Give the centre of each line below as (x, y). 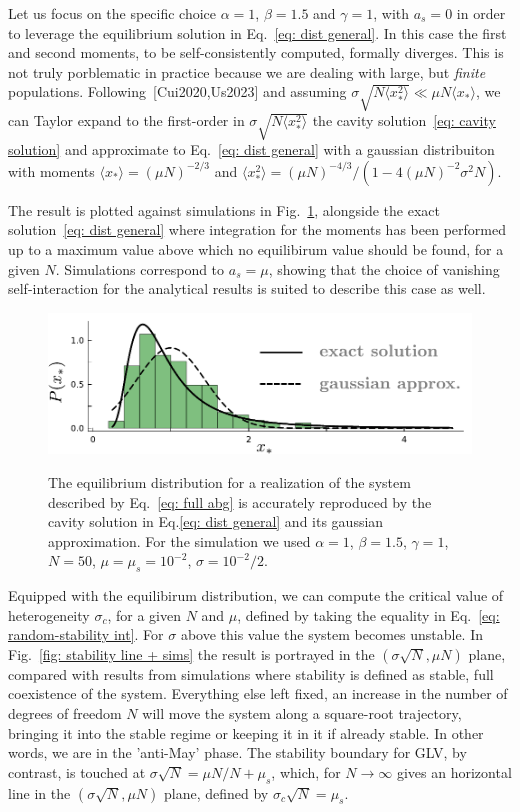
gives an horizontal (454, 771)
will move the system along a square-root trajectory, (302, 713)
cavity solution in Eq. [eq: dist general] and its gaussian (216, 521)
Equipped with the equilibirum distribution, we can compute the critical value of (256, 595)
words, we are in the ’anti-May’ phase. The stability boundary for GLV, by (237, 752)
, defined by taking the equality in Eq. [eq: (368, 614)
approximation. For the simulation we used (179, 540)
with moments (51, 170)
